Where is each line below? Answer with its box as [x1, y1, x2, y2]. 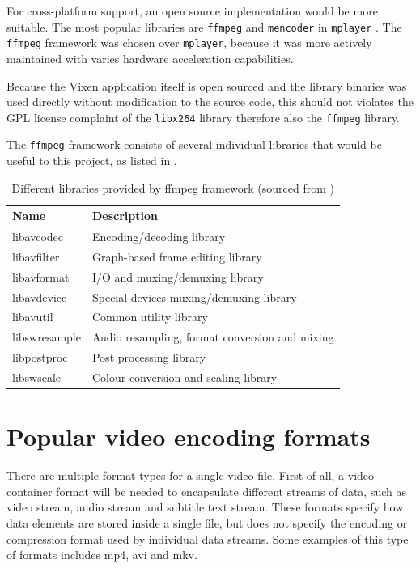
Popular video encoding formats [6, 420, 371, 453]
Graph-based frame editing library [91, 248, 262, 265]
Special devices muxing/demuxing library [91, 288, 297, 305]
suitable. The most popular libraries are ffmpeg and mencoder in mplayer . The [6, 18, 402, 35]
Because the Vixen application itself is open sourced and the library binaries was [6, 77, 407, 94]
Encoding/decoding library [91, 228, 226, 245]
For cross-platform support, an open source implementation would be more [6, 2, 378, 19]
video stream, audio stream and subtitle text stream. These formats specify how [6, 498, 404, 515]
